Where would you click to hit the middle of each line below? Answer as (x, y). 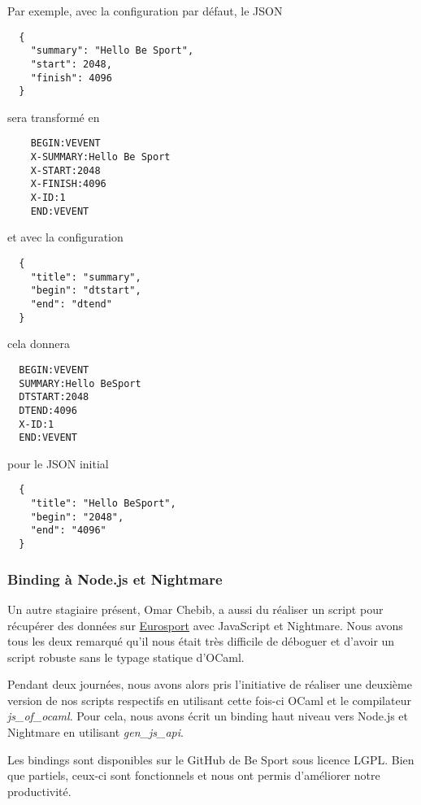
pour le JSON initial (58, 463)
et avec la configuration (65, 237)
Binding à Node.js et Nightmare (115, 579)
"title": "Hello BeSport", (103, 504)
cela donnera (39, 344)
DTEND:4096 (48, 410)
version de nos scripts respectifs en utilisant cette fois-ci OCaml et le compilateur (209, 700)
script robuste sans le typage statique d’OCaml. (126, 657)
